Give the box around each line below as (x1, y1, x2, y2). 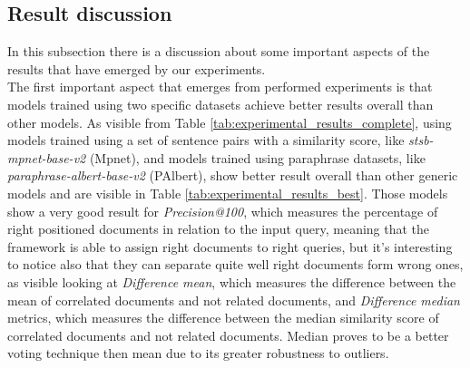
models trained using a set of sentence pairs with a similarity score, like (7, 131, 405, 150)
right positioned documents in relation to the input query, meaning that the (7, 219, 430, 238)
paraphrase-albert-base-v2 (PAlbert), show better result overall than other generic (7, 166, 458, 185)
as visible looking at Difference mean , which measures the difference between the (7, 272, 456, 291)
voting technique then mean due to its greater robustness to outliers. (7, 344, 389, 363)
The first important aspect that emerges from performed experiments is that (7, 77, 433, 96)
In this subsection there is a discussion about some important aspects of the (7, 42, 430, 61)
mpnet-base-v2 (7, 148, 86, 167)
